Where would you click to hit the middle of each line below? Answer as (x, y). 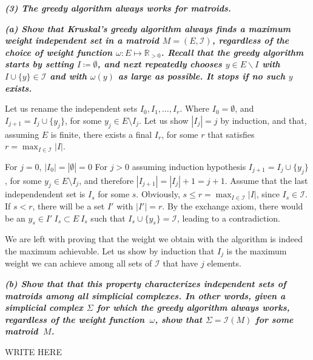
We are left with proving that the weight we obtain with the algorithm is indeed (154, 239)
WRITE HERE (33, 351)
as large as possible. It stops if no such (201, 76)
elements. (224, 263)
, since (268, 194)
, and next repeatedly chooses (160, 64)
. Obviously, (158, 194)
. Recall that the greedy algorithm (232, 52)
